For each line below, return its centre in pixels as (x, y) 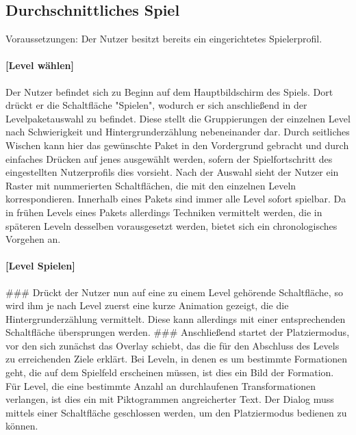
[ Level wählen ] (40, 65)
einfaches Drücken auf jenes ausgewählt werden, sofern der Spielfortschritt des (169, 158)
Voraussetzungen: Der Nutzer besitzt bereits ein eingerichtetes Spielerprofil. (164, 39)
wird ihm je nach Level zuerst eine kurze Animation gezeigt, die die (147, 305)
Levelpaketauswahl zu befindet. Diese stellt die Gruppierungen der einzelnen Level (178, 118)
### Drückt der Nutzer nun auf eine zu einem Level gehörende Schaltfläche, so (174, 292)
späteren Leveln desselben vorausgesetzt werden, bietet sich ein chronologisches (171, 225)
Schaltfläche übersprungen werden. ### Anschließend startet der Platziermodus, (178, 332)
